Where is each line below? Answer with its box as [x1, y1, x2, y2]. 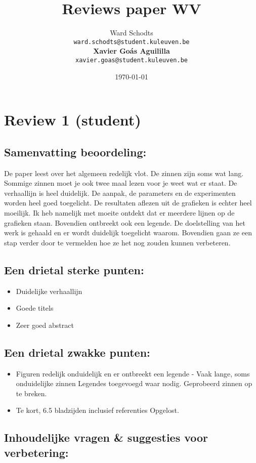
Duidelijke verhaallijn [16, 285, 82, 296]
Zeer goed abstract [16, 319, 74, 330]
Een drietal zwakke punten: [4, 344, 150, 360]
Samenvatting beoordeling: [4, 144, 147, 159]
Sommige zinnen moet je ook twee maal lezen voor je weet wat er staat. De [4, 178, 237, 188]
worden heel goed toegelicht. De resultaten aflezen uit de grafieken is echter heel [4, 197, 252, 208]
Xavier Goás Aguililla [93, 46, 170, 56]
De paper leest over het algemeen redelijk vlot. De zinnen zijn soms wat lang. [4, 167, 244, 178]
